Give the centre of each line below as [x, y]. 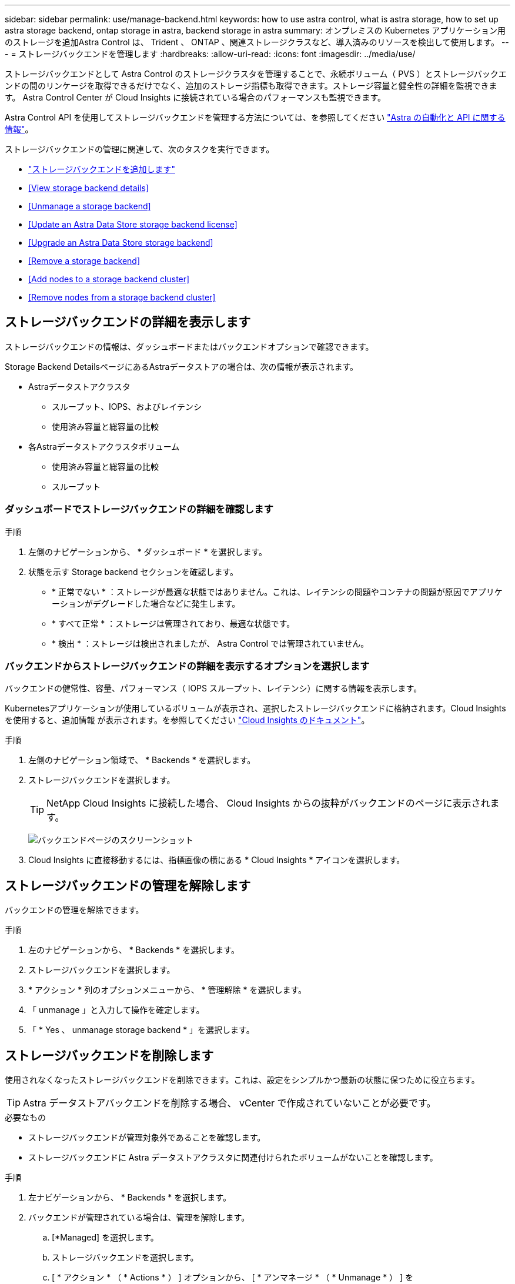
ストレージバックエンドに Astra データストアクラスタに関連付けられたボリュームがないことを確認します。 [233, 1158]
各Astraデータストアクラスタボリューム [104, 446]
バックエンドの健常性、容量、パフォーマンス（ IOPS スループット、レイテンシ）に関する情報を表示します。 [213, 688]
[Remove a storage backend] [84, 261]
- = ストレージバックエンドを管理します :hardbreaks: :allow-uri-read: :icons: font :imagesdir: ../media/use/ [210, 54]
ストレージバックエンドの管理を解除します [128, 885]
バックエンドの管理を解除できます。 [74, 910]
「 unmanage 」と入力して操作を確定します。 [116, 1010]
